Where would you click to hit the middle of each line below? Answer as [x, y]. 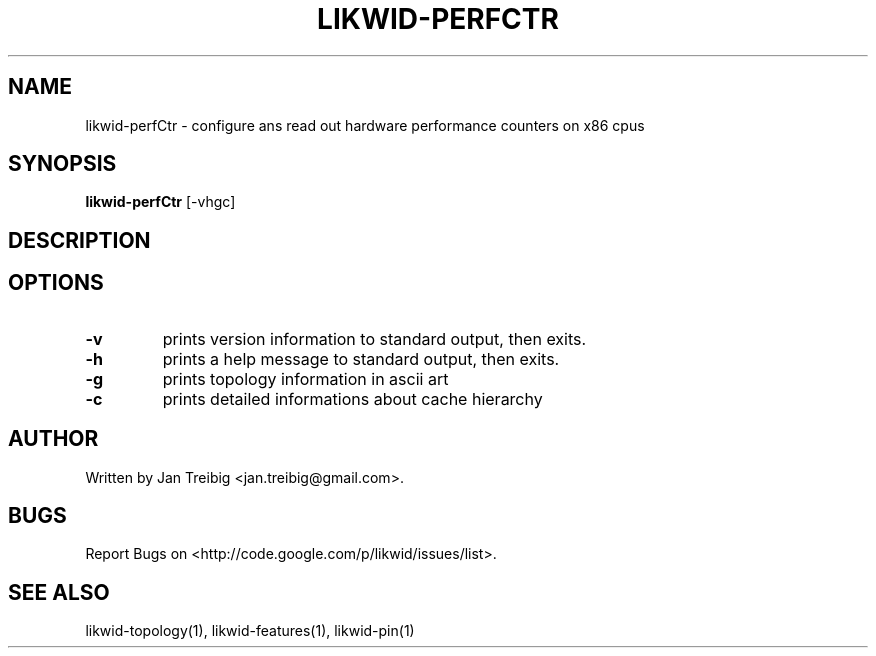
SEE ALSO [59, 592]
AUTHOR [53, 439]
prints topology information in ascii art [305, 378]
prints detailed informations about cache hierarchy [352, 398]
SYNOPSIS [62, 164]
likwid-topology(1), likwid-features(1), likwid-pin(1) [250, 631]
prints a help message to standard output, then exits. [361, 358]
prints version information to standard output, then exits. [374, 338]
